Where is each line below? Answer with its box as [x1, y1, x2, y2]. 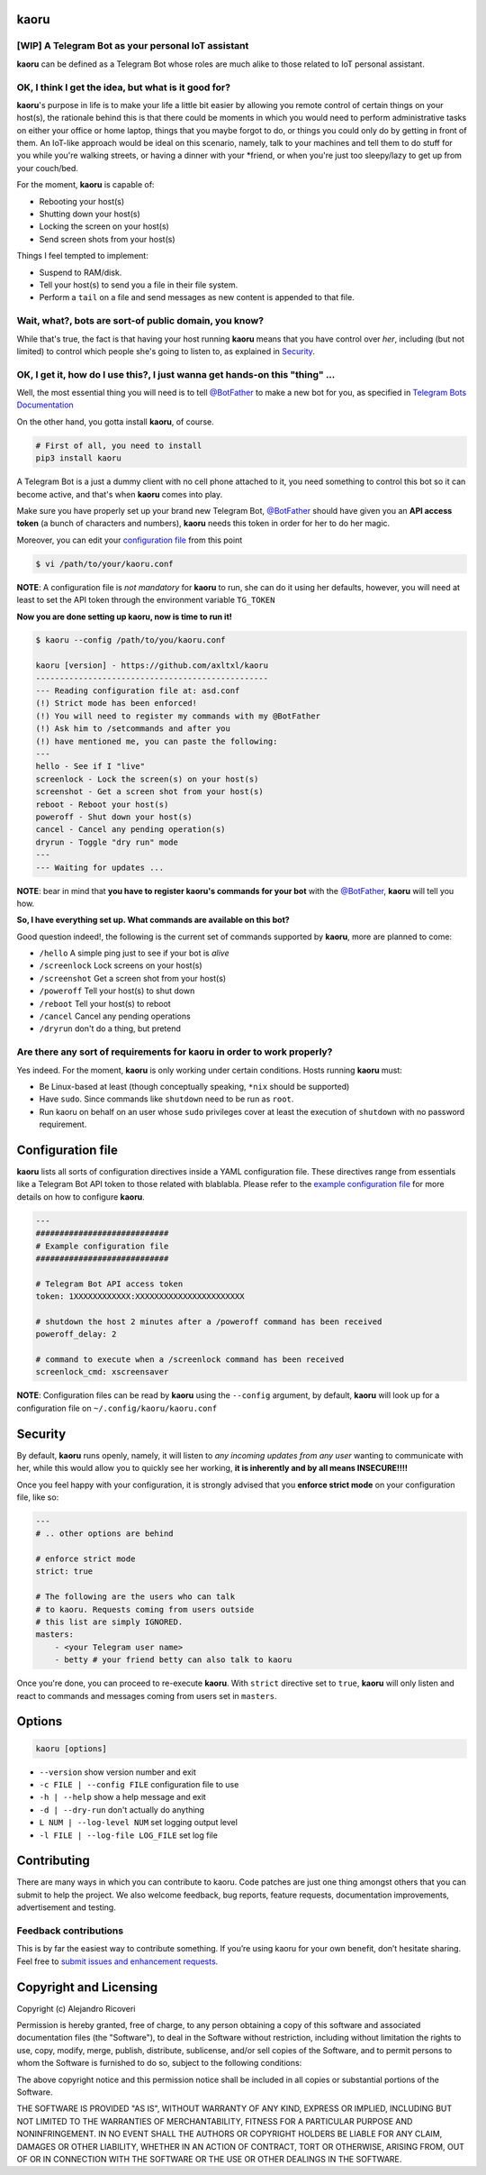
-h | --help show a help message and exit [39, 1792, 206, 1803]
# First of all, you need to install [35, 440, 202, 451]
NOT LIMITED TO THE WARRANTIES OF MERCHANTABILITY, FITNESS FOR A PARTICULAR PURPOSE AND [16, 2116, 413, 2126]
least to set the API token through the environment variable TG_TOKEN [16, 595, 275, 606]
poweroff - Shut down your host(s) [35, 811, 193, 822]
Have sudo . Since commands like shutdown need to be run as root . [39, 1093, 294, 1104]
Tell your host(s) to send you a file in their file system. [39, 279, 238, 290]
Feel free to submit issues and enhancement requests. [16, 1956, 219, 1967]
